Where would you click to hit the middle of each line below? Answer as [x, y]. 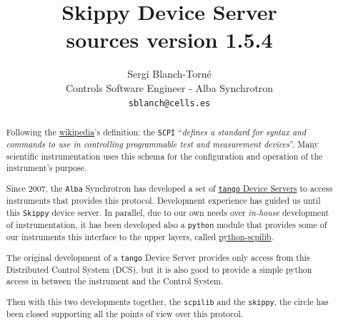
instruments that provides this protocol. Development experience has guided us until [163, 201]
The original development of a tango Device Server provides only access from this [158, 257]
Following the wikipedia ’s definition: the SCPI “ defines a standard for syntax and [156, 131]
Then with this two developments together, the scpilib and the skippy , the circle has [167, 301]
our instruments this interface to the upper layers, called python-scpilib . [140, 237]
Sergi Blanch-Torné [169, 74]
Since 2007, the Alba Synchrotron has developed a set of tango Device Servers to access [169, 188]
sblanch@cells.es [169, 103]
